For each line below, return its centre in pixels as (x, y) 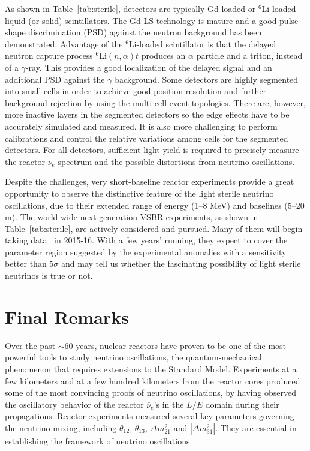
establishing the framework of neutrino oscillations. (99, 441)
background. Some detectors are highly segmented (207, 79)
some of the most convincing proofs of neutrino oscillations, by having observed (151, 393)
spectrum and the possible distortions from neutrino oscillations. (176, 161)
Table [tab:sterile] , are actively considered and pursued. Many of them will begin (154, 228)
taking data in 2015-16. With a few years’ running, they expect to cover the (146, 240)
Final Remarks (67, 316)
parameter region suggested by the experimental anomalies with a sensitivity (146, 252)
